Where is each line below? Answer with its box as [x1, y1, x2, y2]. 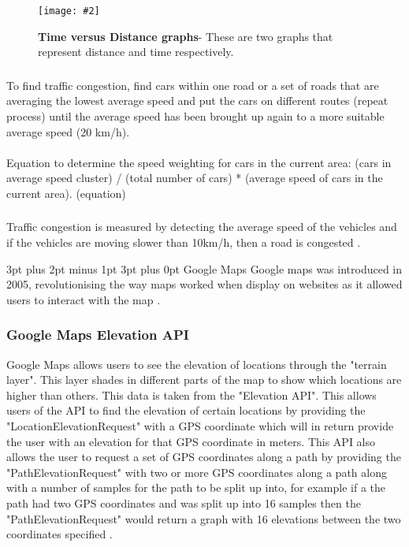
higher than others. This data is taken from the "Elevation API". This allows [6, 386, 377, 403]
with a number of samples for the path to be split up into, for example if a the [6, 479, 386, 496]
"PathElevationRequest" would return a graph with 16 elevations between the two [6, 510, 401, 527]
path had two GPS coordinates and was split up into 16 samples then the [6, 494, 361, 511]
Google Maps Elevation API [6, 325, 189, 344]
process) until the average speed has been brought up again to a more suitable [6, 107, 385, 124]
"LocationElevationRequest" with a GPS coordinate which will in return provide [6, 418, 394, 434]
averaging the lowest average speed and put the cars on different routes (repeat [6, 92, 389, 109]
